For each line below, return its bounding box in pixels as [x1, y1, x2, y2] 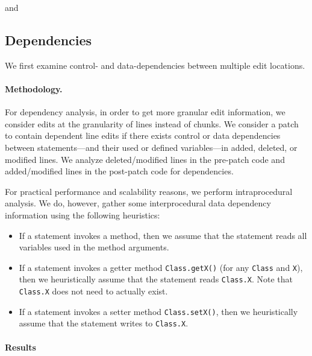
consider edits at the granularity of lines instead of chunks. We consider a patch [5, 117, 299, 130]
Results [5, 340, 36, 353]
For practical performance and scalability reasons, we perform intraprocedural [5, 185, 293, 197]
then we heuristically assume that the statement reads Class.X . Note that [19, 273, 293, 285]
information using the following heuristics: [5, 208, 160, 221]
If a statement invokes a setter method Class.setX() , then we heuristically [19, 305, 298, 317]
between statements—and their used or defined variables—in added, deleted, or [5, 141, 298, 153]
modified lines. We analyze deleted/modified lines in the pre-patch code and [5, 153, 285, 165]
